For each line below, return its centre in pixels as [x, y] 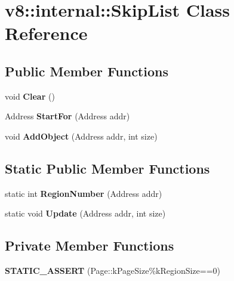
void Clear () [30, 96]
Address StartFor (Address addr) [67, 116]
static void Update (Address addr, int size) [85, 213]
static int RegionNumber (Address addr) [84, 193]
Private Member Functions [90, 246]
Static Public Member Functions [107, 168]
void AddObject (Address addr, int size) [81, 136]
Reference [46, 33]
